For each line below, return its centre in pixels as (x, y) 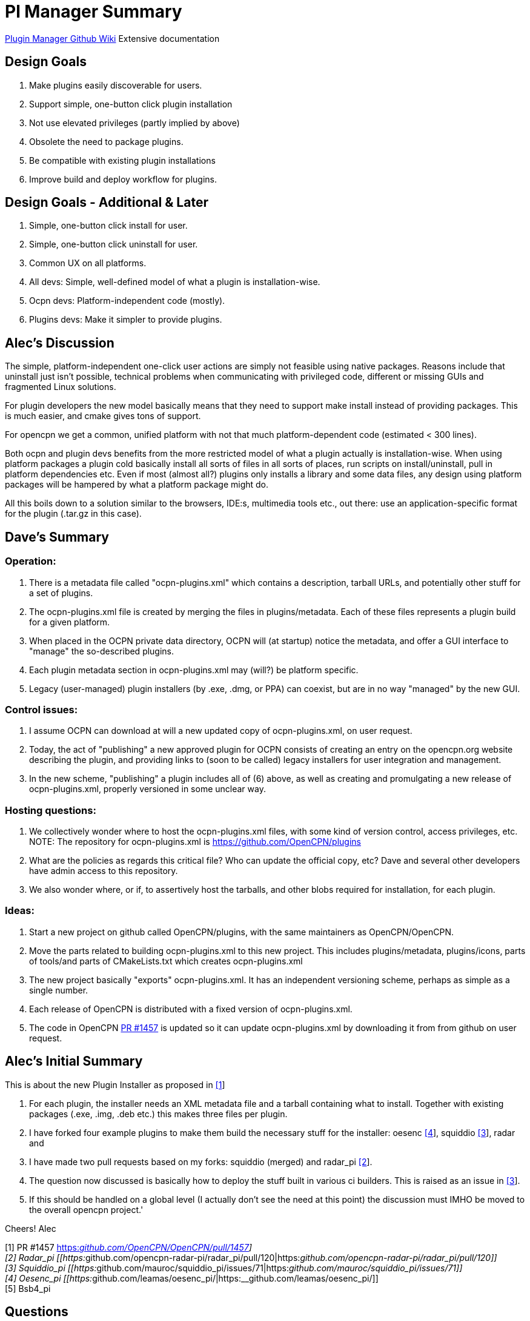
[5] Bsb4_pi (28, 1288)
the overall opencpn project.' (86, 1209)
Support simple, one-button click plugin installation (131, 104)
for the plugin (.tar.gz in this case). (73, 514)
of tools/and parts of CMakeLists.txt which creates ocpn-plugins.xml (166, 961)
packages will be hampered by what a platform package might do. (137, 485)
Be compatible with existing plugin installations (122, 160)
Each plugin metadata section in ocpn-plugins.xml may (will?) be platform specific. (194, 670)
